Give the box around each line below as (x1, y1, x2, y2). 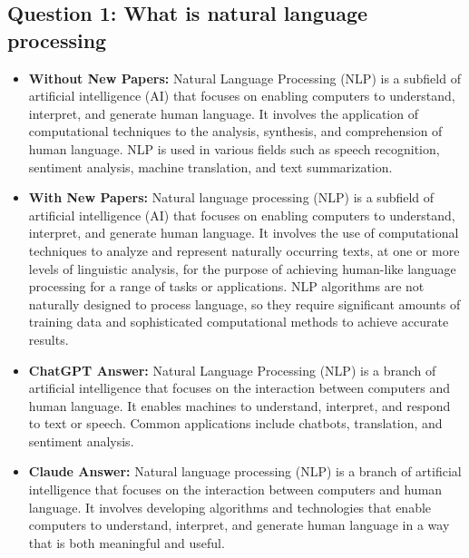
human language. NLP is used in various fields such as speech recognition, (28, 139, 440, 158)
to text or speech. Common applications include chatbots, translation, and (28, 414, 443, 433)
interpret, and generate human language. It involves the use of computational (28, 223, 459, 242)
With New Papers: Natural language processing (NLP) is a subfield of (28, 188, 435, 207)
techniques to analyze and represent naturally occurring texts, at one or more (28, 240, 460, 259)
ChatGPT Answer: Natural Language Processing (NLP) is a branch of (28, 360, 436, 379)
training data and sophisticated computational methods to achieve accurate (28, 312, 449, 331)
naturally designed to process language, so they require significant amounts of (28, 294, 461, 313)
